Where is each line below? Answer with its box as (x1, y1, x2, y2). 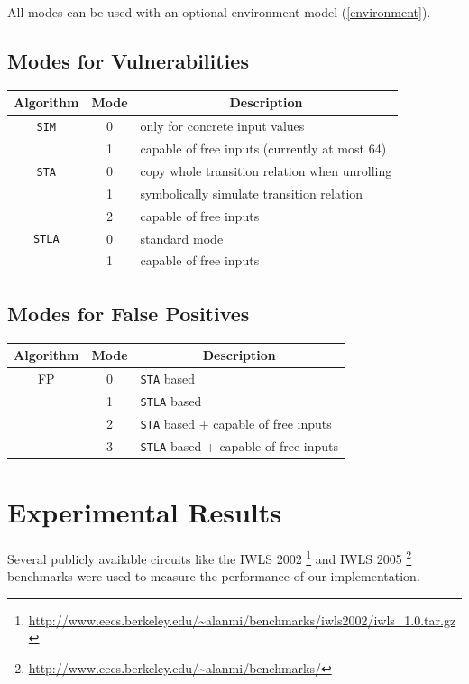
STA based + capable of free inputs (140, 413, 332, 432)
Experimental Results (7, 494, 281, 531)
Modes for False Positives (7, 299, 250, 327)
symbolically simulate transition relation (140, 183, 363, 202)
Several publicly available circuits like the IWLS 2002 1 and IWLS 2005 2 (7, 547, 412, 568)
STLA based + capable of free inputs (140, 436, 338, 455)
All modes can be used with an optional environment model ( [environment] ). (7, 3, 431, 21)
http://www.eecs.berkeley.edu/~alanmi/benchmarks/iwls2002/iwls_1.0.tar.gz (28, 610, 456, 629)
